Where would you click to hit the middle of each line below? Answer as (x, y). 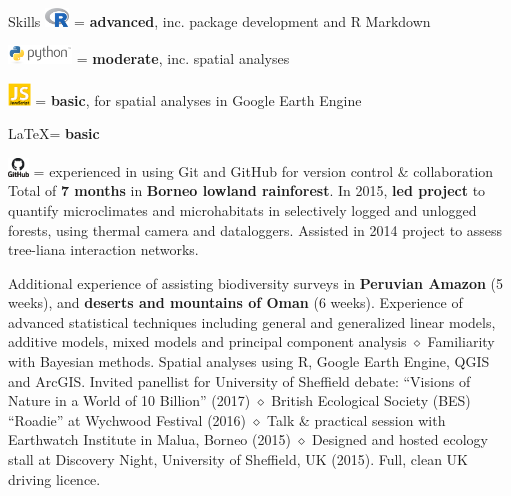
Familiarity (461, 341)
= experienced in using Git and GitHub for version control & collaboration (263, 170)
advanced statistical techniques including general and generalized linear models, (252, 321)
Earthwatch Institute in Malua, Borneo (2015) (149, 439)
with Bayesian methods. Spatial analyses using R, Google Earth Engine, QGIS (249, 361)
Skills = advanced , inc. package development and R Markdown (219, 20)
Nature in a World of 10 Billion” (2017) (129, 400)
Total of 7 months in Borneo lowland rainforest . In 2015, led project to (247, 190)
